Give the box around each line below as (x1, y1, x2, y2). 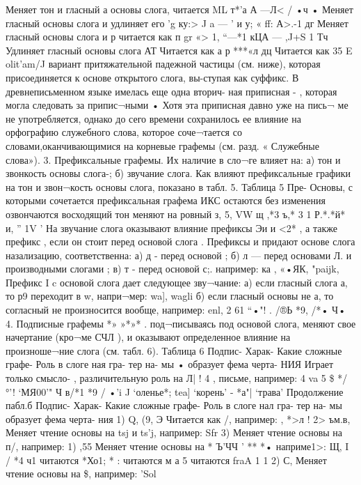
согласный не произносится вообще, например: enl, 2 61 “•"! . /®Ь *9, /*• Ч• (6, 302, 346, 317)
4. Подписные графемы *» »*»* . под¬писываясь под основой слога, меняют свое (6, 316, 356, 330)
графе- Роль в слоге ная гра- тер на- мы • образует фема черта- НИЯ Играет (6, 357, 334, 371)
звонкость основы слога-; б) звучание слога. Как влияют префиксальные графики (6, 166, 351, 180)
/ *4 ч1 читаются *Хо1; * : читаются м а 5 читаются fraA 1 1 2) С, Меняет (6, 452, 327, 467)
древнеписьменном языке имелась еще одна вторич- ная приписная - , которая (6, 84, 337, 98)
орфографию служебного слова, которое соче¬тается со (6, 125, 242, 139)
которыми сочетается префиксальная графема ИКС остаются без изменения (6, 193, 326, 208)
